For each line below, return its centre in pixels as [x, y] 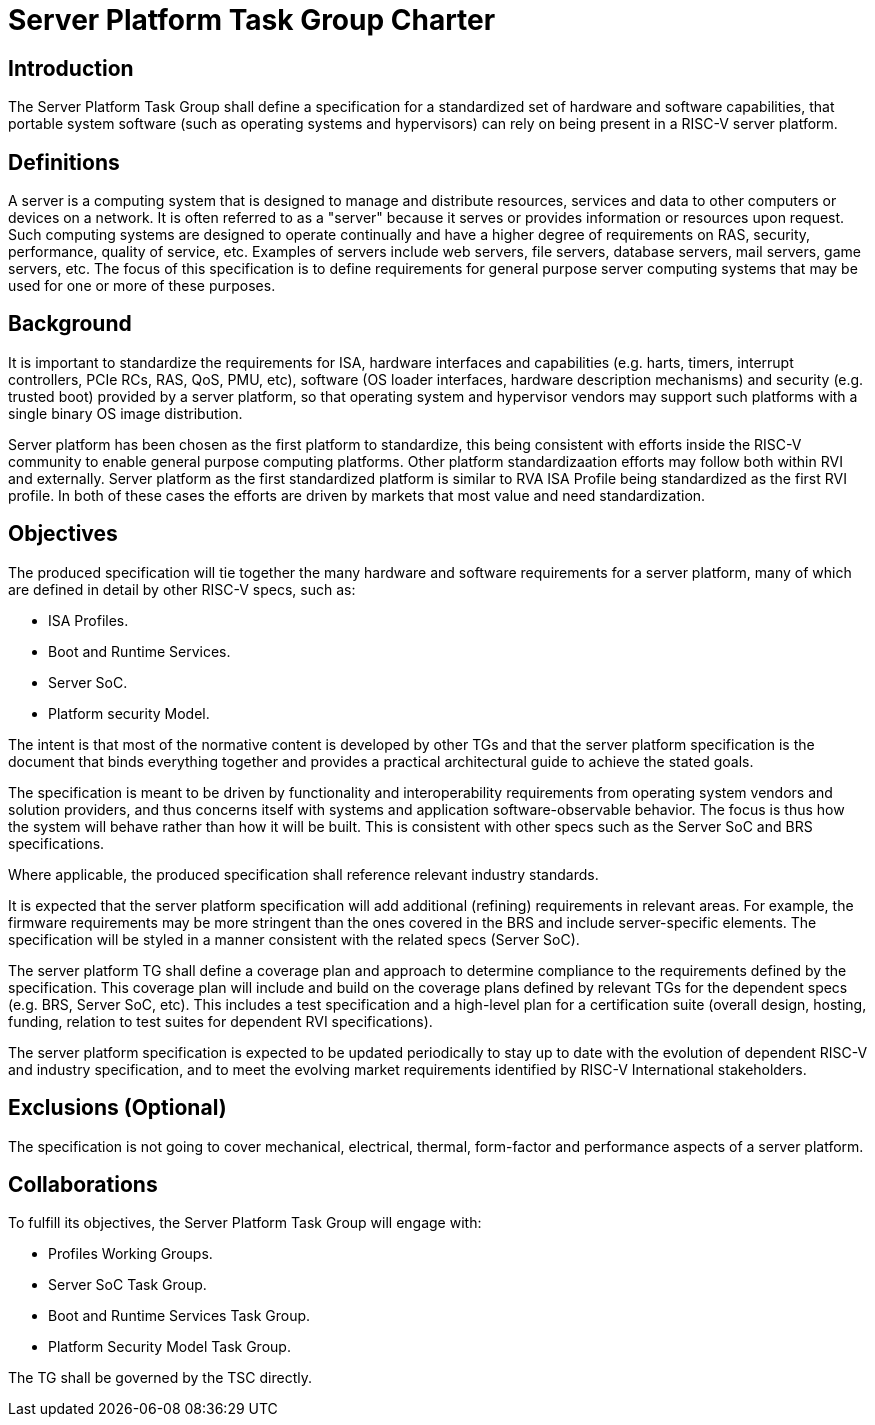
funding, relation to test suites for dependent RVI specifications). [220, 1021]
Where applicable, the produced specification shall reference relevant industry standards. [303, 874]
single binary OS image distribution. [125, 413]
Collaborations [83, 1184]
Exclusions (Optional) [117, 1108]
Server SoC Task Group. [127, 1285]
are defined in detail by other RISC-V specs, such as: [182, 589]
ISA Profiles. [88, 620]
